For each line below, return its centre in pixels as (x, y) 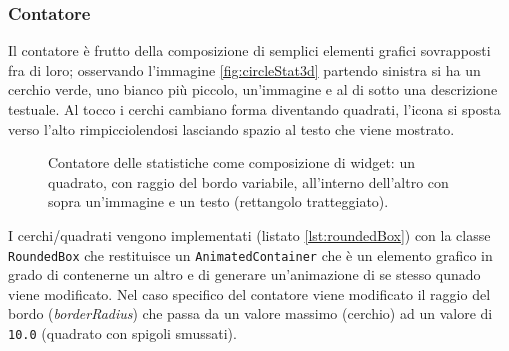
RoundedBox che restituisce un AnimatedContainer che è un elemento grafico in (250, 254)
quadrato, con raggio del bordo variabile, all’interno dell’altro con (248, 181)
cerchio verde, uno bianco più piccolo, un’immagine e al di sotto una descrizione (253, 89)
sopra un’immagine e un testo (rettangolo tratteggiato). (218, 201)
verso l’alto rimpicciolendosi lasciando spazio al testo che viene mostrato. (231, 128)
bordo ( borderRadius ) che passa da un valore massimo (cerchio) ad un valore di (250, 313)
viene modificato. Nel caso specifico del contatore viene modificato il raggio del (249, 293)
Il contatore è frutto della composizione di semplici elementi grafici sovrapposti (249, 50)
